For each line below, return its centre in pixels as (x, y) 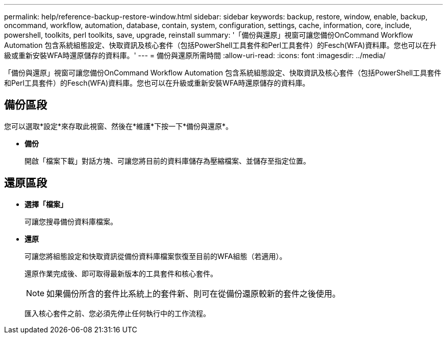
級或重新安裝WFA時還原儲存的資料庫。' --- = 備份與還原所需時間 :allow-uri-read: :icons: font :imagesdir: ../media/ (195, 55)
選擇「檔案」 (46, 204)
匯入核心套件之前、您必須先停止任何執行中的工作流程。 (117, 313)
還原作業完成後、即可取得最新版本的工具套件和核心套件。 (121, 273)
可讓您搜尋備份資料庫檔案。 (71, 221)
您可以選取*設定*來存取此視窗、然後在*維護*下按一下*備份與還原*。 (119, 126)
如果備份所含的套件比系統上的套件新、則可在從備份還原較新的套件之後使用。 (194, 293)
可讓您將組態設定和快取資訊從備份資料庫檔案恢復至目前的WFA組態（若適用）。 (156, 256)
